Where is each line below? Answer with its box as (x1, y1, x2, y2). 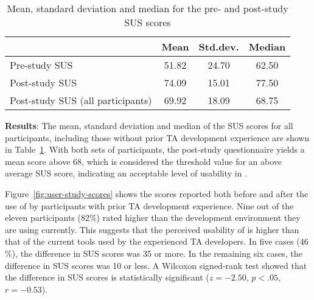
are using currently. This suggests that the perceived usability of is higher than (5, 223, 299, 235)
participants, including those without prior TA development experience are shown (5, 131, 310, 144)
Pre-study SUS (10, 58, 73, 72)
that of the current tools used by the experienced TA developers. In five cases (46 (5, 235, 309, 248)
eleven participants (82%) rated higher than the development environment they (5, 211, 301, 224)
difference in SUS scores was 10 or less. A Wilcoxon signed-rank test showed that (5, 259, 307, 271)
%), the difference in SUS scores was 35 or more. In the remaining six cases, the (5, 246, 302, 259)
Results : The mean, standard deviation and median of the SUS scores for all (5, 119, 293, 131)
